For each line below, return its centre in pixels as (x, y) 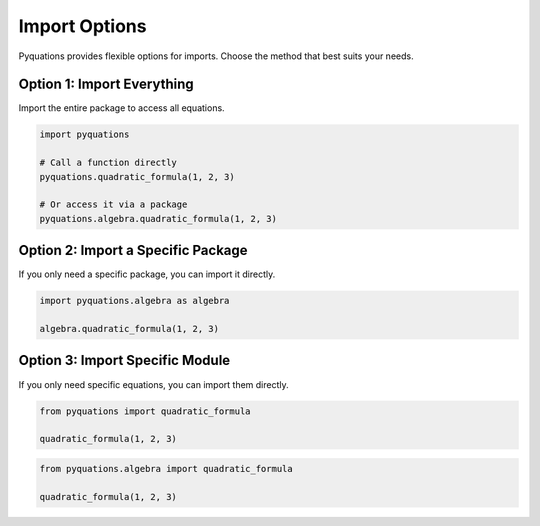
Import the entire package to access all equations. (121, 108)
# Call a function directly (108, 163)
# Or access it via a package (113, 204)
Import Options (82, 26)
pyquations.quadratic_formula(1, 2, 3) (137, 176)
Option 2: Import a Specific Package (133, 250)
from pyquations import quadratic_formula (145, 411)
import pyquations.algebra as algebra (134, 301)
